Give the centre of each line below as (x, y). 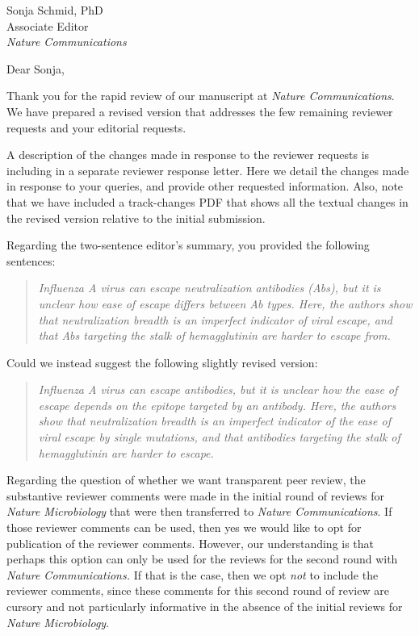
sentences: (31, 260)
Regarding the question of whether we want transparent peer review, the (186, 480)
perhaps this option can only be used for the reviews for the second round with (202, 559)
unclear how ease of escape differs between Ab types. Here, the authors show (225, 303)
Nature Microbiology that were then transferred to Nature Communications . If (199, 511)
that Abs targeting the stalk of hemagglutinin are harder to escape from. (214, 335)
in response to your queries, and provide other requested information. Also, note (205, 186)
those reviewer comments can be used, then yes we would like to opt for (184, 527)
